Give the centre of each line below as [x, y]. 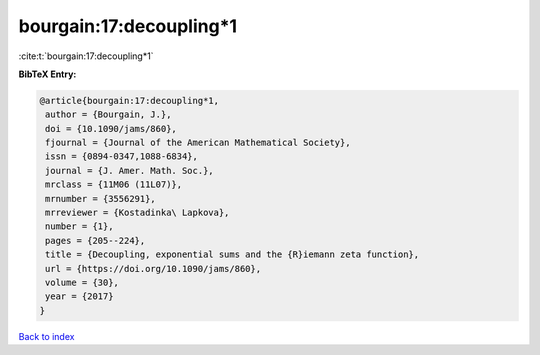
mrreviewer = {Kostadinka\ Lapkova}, [137, 213]
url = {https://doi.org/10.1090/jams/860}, [153, 268]
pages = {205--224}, [95, 240]
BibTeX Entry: [47, 74]
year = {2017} [79, 296]
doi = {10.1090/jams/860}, [111, 128]
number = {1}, [79, 226]
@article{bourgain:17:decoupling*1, [129, 100]
